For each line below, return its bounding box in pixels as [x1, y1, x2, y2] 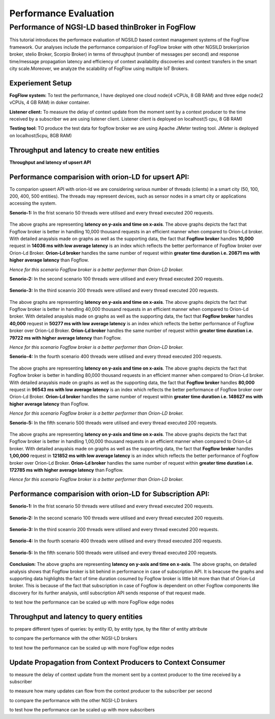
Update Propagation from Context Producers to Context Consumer [9, 658, 226, 666]
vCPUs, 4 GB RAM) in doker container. [9, 100, 90, 106]
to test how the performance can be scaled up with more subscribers [9, 707, 155, 713]
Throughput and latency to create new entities [9, 146, 160, 154]
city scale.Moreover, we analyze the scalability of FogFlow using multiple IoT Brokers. [9, 65, 189, 71]
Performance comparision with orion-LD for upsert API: [9, 173, 189, 181]
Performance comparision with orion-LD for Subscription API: [9, 490, 210, 498]
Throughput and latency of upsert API [9, 159, 92, 165]
